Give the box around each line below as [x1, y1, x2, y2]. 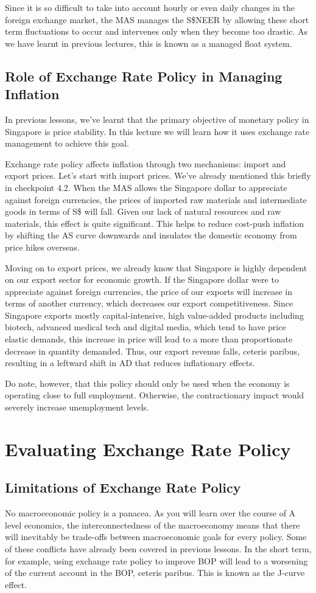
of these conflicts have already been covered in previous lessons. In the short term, [5, 542, 312, 555]
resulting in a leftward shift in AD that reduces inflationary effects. [5, 356, 255, 369]
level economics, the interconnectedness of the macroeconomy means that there [5, 518, 300, 531]
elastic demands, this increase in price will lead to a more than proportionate [5, 333, 293, 345]
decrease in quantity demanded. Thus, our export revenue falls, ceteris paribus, [5, 344, 300, 357]
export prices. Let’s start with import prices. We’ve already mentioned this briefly [5, 169, 311, 182]
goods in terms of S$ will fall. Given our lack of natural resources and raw [5, 205, 281, 218]
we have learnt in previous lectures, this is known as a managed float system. [5, 36, 292, 49]
